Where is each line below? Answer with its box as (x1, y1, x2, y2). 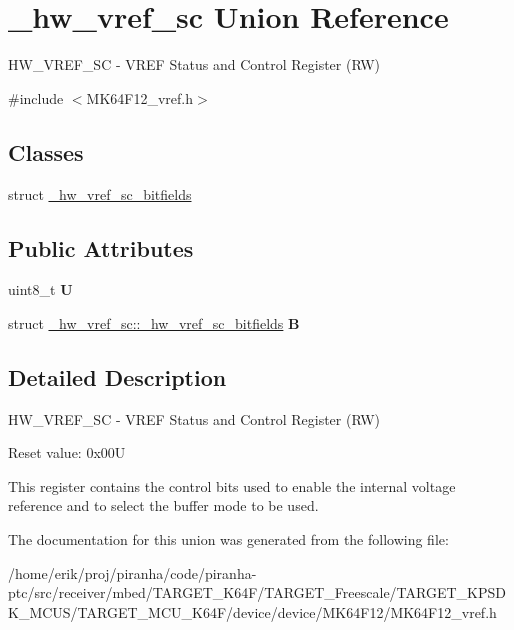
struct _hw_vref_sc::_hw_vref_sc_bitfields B (8, 312, 300, 333)
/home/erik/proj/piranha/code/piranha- (8, 562, 257, 583)
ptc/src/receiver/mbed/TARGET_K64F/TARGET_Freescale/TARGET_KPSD (8, 582, 506, 603)
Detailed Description (8, 361, 227, 392)
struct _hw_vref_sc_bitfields (8, 183, 192, 204)
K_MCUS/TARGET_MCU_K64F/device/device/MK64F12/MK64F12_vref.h (8, 601, 497, 622)
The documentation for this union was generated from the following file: (8, 529, 449, 550)
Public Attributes (8, 232, 194, 263)
